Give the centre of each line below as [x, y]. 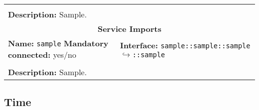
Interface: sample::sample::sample [185, 45]
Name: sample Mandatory [58, 43]
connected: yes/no [42, 55]
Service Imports [129, 29]
